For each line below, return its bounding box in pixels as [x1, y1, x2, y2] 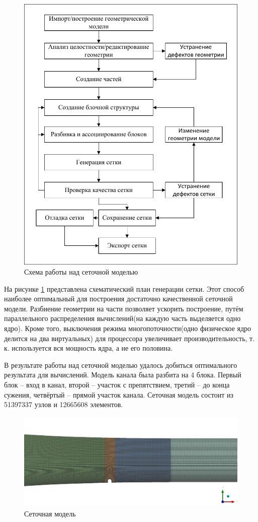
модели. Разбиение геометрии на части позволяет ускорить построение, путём [4, 303, 243, 313]
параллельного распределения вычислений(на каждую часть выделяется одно [4, 313, 241, 323]
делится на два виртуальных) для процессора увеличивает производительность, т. [4, 333, 255, 343]
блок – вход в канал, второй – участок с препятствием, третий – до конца [4, 379, 230, 389]
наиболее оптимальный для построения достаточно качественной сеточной [4, 293, 233, 304]
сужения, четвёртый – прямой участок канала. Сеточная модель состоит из [4, 389, 234, 400]
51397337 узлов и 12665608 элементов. [4, 399, 123, 410]
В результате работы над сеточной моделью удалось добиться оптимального [4, 359, 237, 370]
